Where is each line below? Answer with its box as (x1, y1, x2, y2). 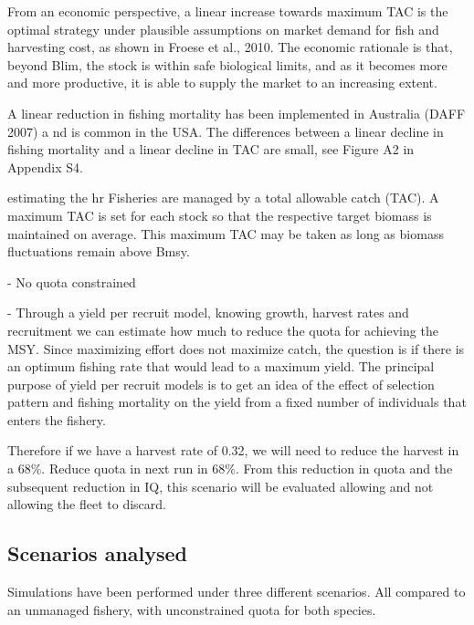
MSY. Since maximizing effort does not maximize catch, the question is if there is (7, 339, 465, 358)
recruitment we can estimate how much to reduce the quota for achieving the (7, 320, 438, 339)
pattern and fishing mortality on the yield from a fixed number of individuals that (7, 392, 467, 411)
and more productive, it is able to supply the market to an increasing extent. (7, 73, 437, 92)
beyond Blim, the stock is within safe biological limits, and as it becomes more (7, 55, 448, 74)
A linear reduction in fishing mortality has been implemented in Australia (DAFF (7, 103, 466, 122)
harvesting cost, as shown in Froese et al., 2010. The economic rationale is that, (7, 37, 453, 57)
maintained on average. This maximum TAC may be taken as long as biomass (7, 224, 444, 243)
